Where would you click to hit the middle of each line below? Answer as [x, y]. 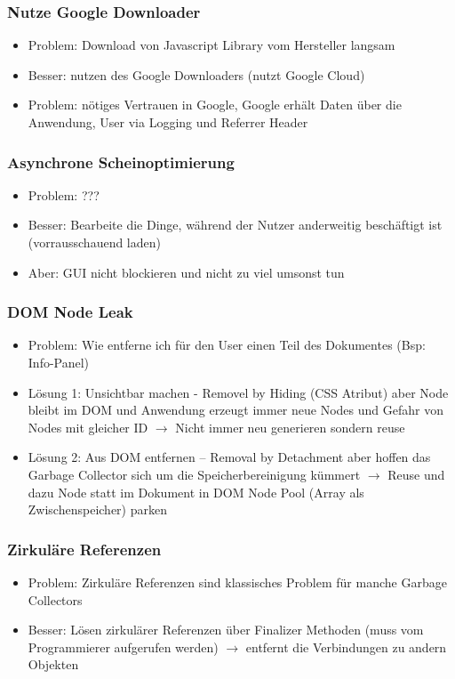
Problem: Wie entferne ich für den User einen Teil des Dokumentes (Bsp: [227, 345]
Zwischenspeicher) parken [97, 509]
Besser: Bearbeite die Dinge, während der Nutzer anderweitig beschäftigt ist [235, 225]
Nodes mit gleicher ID [88, 427]
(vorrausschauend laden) [94, 242]
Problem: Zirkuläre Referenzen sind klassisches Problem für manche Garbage [237, 582]
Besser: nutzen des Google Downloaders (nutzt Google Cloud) [196, 74]
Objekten [53, 664]
